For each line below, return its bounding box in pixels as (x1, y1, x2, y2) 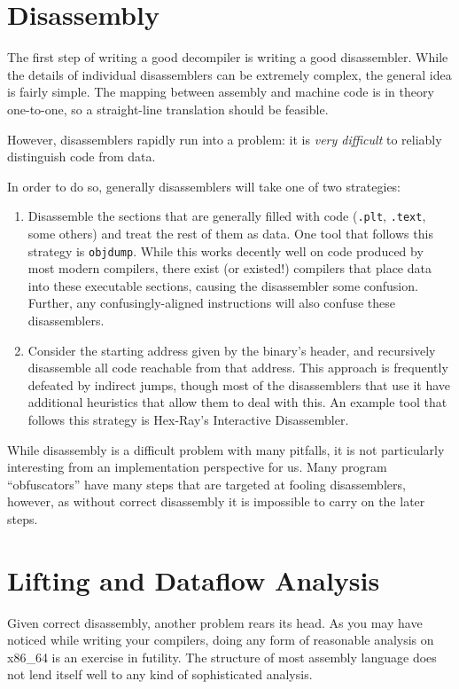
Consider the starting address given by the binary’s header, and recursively (27, 341, 436, 359)
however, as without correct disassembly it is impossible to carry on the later (7, 492, 425, 511)
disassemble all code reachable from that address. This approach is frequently (27, 358, 448, 377)
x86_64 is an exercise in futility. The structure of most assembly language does (7, 647, 437, 666)
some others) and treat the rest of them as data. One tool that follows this (27, 223, 433, 242)
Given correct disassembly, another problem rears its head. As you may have (7, 613, 423, 631)
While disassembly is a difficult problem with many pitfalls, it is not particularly (7, 440, 445, 458)
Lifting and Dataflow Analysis (7, 561, 380, 598)
